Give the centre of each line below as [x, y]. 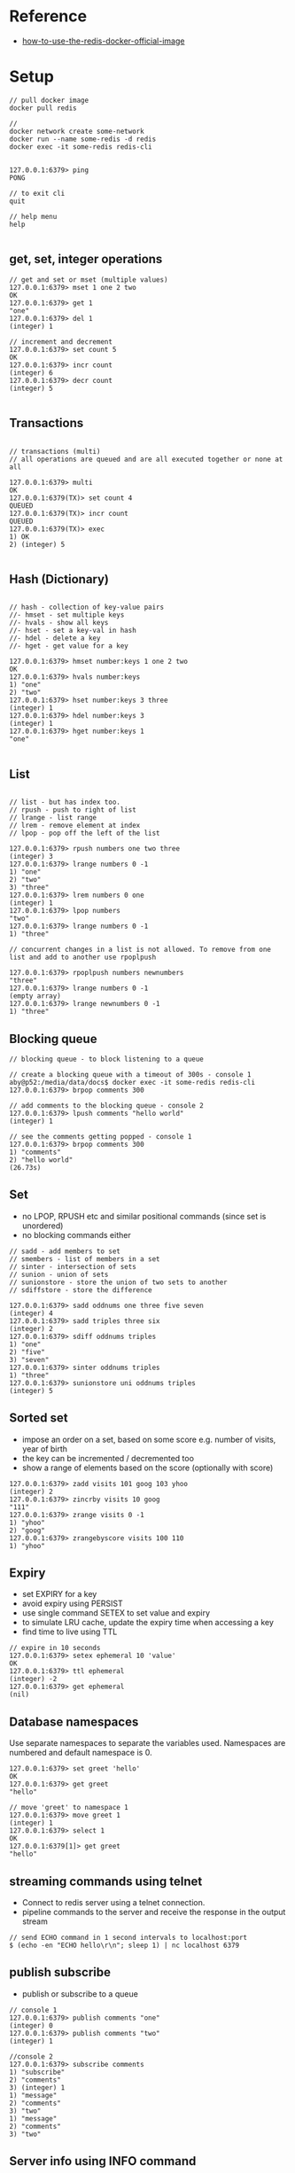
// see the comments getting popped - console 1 [101, 1136]
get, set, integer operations [86, 259]
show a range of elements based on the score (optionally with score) [147, 1468]
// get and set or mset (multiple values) [89, 280]
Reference [48, 16]
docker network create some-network [77, 131]
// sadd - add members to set [65, 1251]
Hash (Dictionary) [59, 579]
